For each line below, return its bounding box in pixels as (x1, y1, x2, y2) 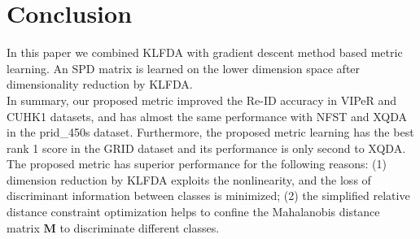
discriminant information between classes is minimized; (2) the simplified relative (7, 187, 410, 204)
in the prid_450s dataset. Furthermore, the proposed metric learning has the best (7, 124, 414, 141)
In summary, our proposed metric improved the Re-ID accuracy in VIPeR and (7, 91, 397, 108)
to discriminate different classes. (59, 219, 220, 236)
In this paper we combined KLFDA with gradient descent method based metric (7, 44, 403, 61)
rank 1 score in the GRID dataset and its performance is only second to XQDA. (7, 139, 406, 156)
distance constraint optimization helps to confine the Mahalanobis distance (7, 203, 380, 220)
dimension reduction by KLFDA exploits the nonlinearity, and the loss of (7, 171, 371, 188)
